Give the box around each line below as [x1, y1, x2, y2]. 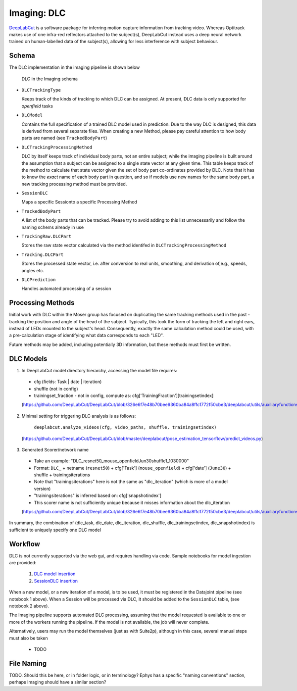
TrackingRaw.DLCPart [21, 234, 72, 240]
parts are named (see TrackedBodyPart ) [21, 135, 107, 141]
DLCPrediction [21, 277, 56, 282]
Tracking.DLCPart [21, 251, 64, 257]
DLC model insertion [34, 571, 76, 577]
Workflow [9, 540, 41, 548]
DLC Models [9, 354, 48, 363]
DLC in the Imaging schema [21, 76, 78, 82]
